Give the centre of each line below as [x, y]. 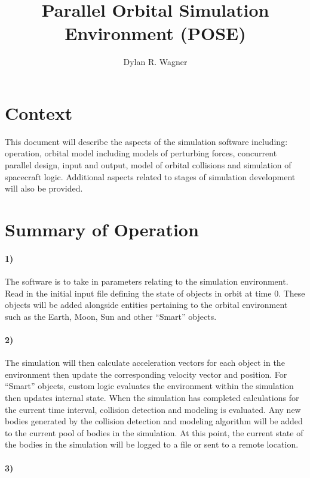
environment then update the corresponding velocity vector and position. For [146, 374]
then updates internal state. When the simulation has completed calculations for [152, 397]
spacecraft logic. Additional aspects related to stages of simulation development [150, 176]
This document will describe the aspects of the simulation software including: [146, 141]
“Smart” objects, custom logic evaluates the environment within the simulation [149, 386]
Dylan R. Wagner [155, 62]
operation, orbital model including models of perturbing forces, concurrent [141, 153]
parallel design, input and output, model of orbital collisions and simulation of [148, 165]
